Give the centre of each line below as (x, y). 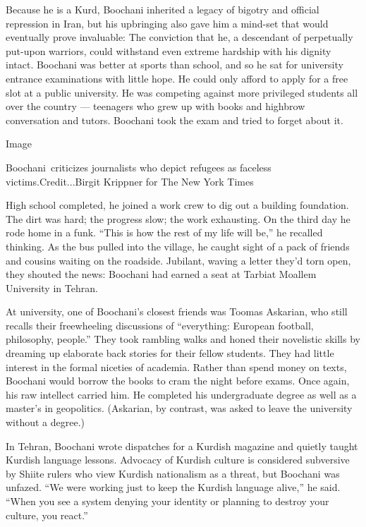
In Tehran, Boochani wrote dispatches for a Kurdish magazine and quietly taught (182, 446)
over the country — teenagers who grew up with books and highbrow (155, 106)
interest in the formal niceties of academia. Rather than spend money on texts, (176, 367)
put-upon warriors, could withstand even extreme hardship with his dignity (169, 50)
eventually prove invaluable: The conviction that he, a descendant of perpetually (179, 37)
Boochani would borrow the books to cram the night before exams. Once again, (178, 381)
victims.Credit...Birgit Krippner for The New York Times (130, 181)
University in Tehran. (52, 287)
